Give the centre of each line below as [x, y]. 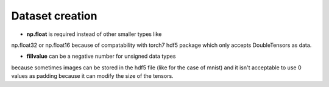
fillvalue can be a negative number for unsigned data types [101, 56]
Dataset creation [54, 16]
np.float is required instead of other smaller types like [94, 34]
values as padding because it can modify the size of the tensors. [92, 76]
